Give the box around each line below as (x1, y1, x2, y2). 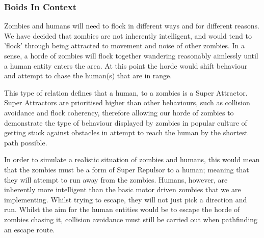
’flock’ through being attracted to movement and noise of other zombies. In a (4, 40, 245, 51)
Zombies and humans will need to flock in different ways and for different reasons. (4, 20, 260, 31)
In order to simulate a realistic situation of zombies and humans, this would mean (4, 154, 260, 165)
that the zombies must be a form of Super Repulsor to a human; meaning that (4, 164, 249, 174)
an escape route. (4, 224, 55, 234)
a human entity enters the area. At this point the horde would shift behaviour (4, 60, 248, 71)
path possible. (4, 137, 47, 147)
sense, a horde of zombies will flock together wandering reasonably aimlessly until (4, 50, 258, 61)
